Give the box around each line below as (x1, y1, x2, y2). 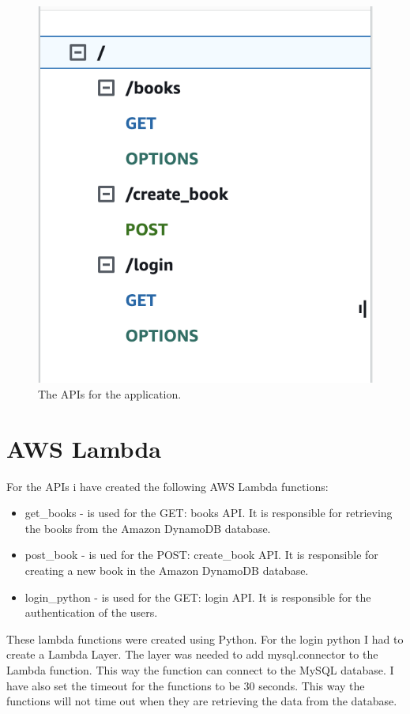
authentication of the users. (24, 604, 158, 621)
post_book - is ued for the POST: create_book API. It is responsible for (24, 546, 378, 563)
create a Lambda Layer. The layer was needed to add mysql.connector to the (6, 646, 378, 663)
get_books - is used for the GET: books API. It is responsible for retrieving (24, 504, 393, 521)
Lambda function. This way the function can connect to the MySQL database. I (6, 661, 394, 678)
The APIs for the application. (38, 385, 182, 402)
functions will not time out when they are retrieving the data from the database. (6, 693, 397, 709)
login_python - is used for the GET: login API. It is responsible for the (24, 588, 371, 605)
